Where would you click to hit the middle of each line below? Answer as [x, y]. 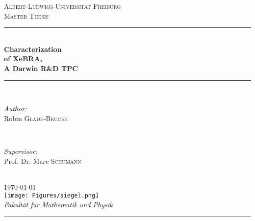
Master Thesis [26, 15]
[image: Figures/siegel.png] [51, 196]
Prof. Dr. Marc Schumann [43, 160]
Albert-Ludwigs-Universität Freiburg [63, 6]
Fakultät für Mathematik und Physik [58, 204]
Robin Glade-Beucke [36, 118]
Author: [15, 109]
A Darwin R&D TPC [41, 68]
